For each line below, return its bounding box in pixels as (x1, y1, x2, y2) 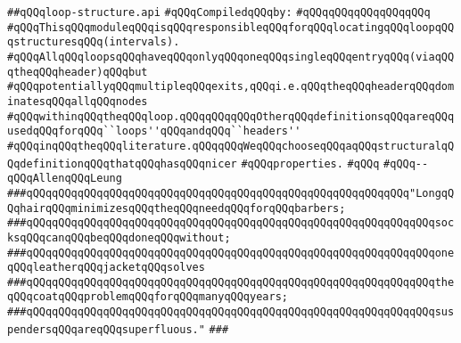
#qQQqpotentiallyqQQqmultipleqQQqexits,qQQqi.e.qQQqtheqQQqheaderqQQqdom (7, 80, 455, 94)
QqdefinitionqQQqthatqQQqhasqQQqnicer (7, 157, 237, 170)
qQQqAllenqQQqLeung (7, 172, 122, 185)
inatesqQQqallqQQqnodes (7, 94, 148, 108)
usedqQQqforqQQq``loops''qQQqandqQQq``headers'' (7, 125, 301, 138)
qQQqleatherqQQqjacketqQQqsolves (7, 261, 205, 274)
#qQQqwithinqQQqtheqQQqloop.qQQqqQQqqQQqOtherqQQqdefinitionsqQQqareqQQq (7, 110, 455, 123)
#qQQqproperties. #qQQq (241, 157, 380, 170)
